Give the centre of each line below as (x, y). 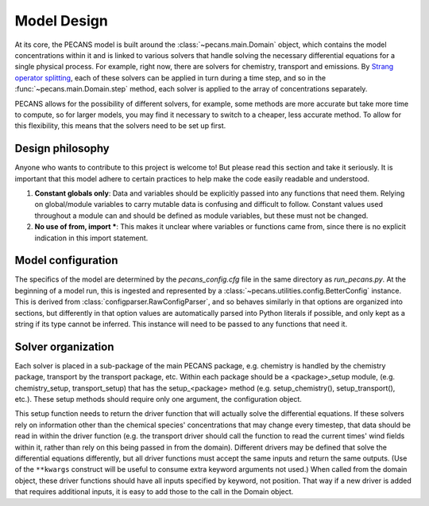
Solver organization (64, 346)
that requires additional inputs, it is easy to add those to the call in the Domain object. (154, 492)
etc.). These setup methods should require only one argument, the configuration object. (158, 399)
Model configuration (66, 261)
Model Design (62, 21)
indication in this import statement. (91, 238)
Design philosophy (62, 148)
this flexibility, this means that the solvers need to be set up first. (120, 126)
